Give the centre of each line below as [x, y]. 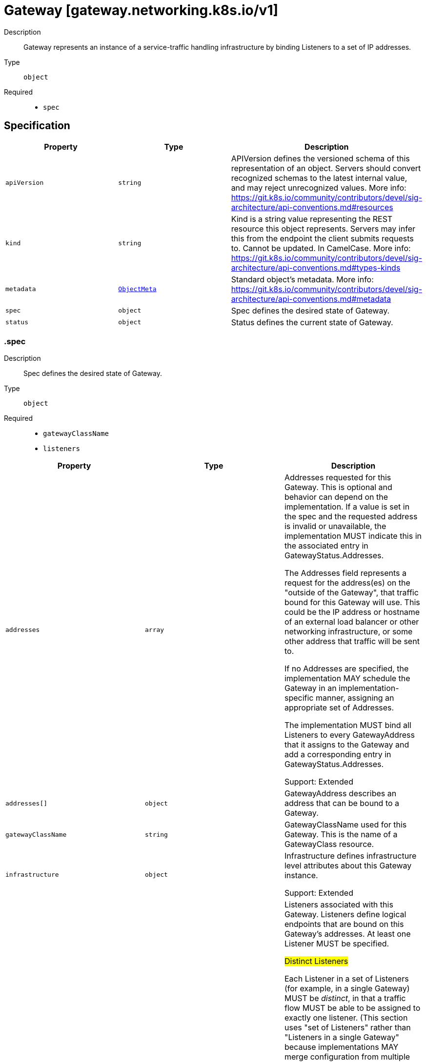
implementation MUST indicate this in [353, 536]
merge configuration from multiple [347, 1057]
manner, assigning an [355, 698]
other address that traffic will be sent [352, 641]
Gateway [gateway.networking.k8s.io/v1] [141, 10]
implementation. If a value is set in [347, 507]
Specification [37, 126]
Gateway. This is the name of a [341, 835]
